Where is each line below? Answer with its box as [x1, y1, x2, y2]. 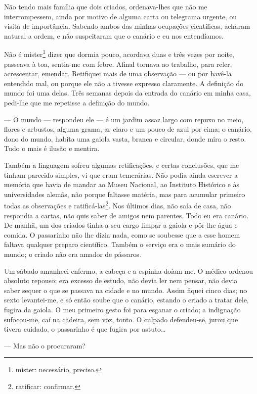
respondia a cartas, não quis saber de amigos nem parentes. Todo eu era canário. [4, 210, 249, 220]
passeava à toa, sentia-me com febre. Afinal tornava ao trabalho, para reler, [4, 58, 232, 69]
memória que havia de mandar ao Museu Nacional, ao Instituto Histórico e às [4, 179, 240, 190]
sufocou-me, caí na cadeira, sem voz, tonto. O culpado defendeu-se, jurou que [4, 314, 238, 324]
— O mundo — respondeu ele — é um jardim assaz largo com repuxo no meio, [4, 114, 244, 124]
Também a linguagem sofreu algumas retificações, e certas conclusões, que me [4, 159, 239, 170]
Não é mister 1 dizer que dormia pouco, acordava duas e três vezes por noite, [4, 48, 234, 59]
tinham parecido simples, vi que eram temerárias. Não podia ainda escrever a [4, 169, 238, 180]
